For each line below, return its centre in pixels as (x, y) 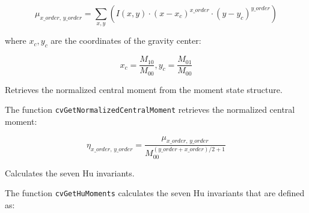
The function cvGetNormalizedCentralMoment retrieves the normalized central (150, 109)
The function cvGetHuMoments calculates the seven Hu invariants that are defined (155, 193)
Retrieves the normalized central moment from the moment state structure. (144, 89)
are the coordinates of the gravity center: (126, 40)
